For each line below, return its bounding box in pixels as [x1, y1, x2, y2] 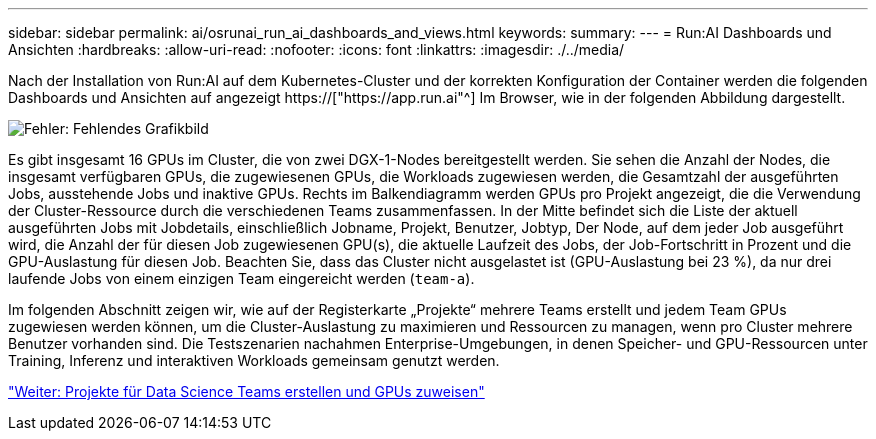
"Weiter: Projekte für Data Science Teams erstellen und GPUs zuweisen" [8, 383, 485, 400]
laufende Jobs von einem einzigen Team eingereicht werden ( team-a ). [8, 270, 475, 287]
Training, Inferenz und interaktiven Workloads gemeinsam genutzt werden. [8, 352, 500, 369]
